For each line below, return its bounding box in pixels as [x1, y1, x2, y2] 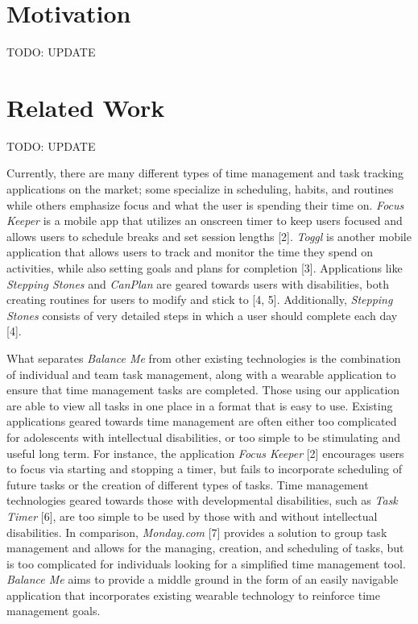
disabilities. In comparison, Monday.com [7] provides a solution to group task [6, 523, 387, 540]
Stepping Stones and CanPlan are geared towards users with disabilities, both [6, 275, 390, 292]
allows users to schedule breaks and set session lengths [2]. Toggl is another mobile [6, 227, 412, 244]
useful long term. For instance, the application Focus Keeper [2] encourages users [6, 444, 404, 461]
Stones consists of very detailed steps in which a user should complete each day [6, 306, 398, 323]
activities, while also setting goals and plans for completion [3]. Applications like [6, 260, 403, 276]
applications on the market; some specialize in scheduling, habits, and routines [6, 181, 394, 198]
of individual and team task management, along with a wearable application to [6, 365, 396, 382]
